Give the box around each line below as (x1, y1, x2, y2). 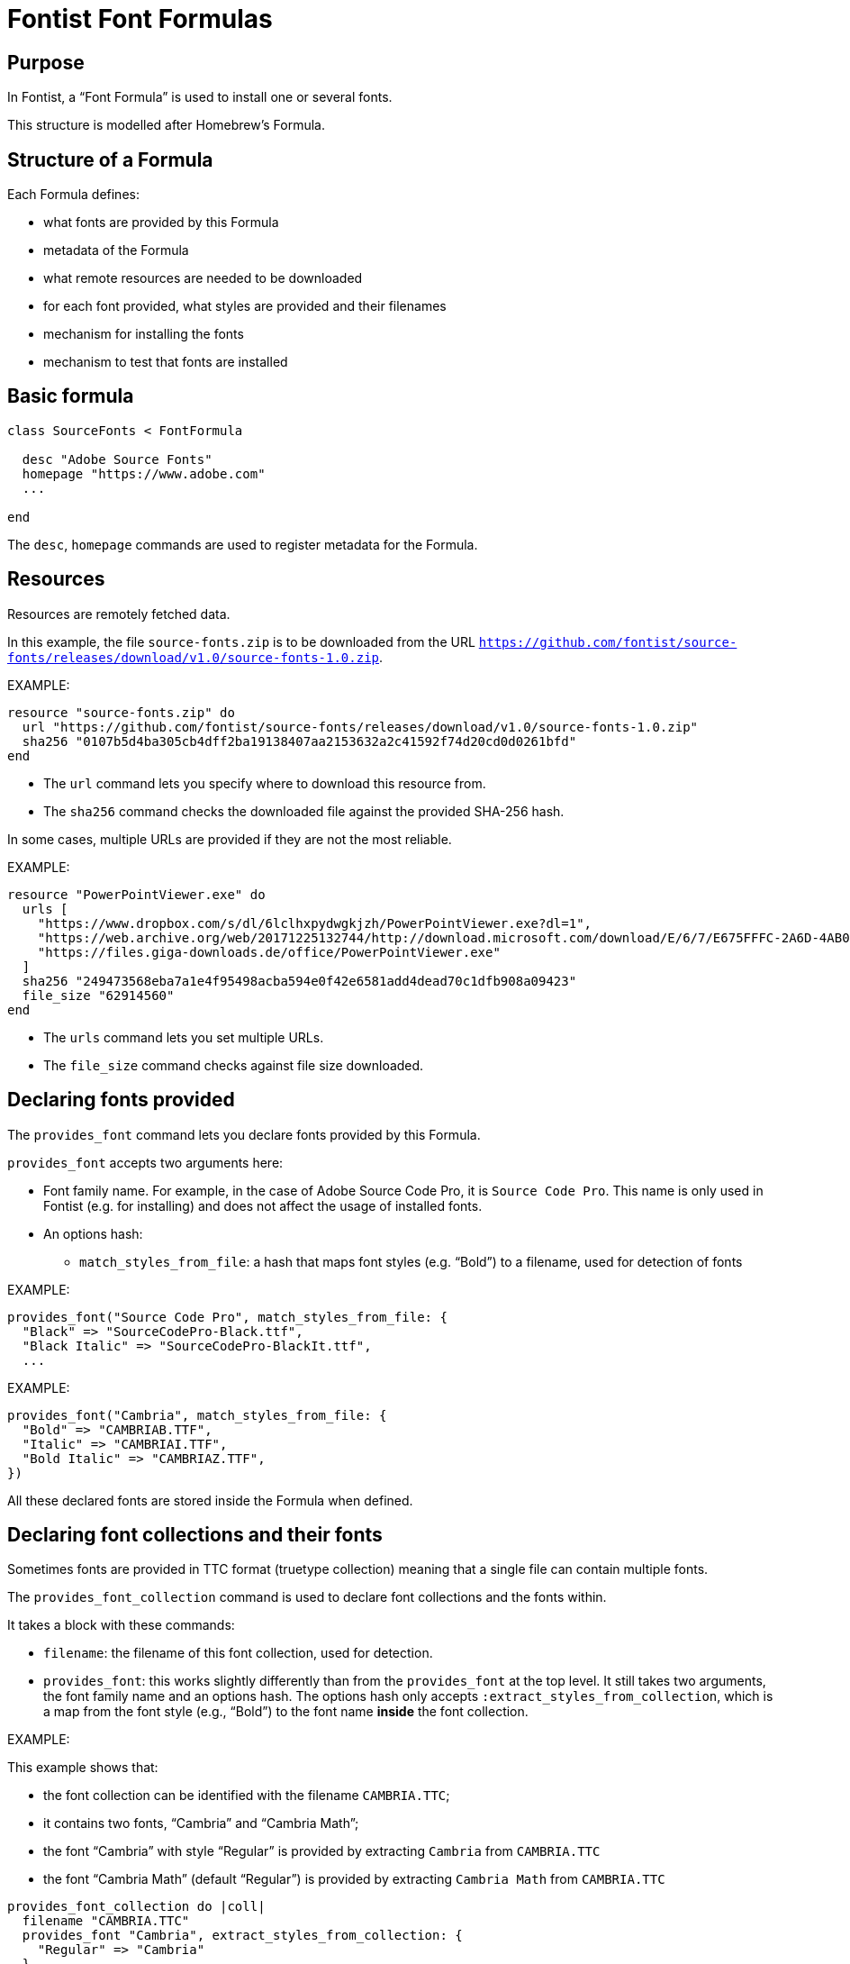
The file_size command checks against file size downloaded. (43, 1057, 424, 1073)
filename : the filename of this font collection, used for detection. (43, 1645, 433, 1661)
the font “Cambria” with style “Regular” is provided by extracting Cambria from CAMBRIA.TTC (43, 1843, 601, 1859)
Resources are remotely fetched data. (7, 605, 231, 622)
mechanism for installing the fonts (43, 326, 244, 342)
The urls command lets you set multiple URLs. (43, 1029, 324, 1045)
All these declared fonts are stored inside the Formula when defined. (7, 1492, 413, 1508)
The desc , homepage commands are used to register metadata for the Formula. (7, 536, 478, 552)
